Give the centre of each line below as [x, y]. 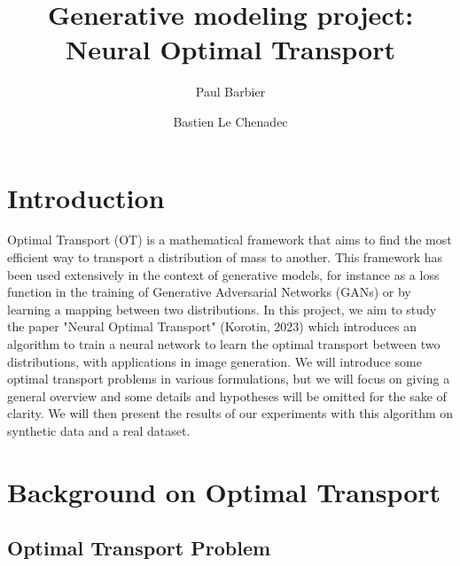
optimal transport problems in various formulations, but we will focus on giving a [229, 379]
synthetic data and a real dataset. [99, 430]
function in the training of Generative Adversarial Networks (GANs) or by [209, 292]
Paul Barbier [230, 92]
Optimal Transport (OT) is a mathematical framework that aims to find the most [230, 240]
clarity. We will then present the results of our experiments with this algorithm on [230, 413]
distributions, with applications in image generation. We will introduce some [214, 361]
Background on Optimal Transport [224, 491]
